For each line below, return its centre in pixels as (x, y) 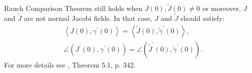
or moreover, (221, 8)
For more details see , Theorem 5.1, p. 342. (70, 64)
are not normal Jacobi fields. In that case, (88, 18)
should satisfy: (202, 18)
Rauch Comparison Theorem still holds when (73, 8)
